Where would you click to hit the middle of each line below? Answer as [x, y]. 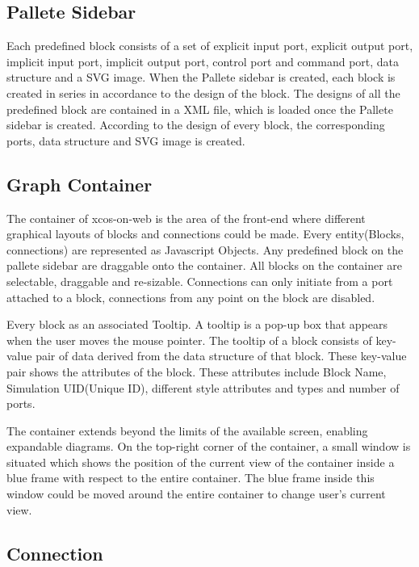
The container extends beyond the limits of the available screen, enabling [187, 430]
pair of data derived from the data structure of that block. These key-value [221, 356]
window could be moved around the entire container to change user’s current [196, 494]
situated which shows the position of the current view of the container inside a [201, 462]
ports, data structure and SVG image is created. [126, 140]
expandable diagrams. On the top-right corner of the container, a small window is [209, 446]
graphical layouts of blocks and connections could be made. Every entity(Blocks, [205, 234]
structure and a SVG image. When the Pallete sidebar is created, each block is [201, 77]
